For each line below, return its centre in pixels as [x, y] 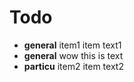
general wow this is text [73, 55]
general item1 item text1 [72, 45]
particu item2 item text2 [73, 66]
